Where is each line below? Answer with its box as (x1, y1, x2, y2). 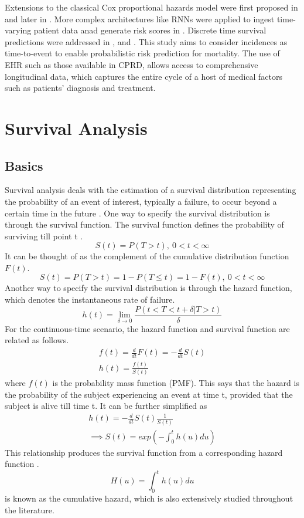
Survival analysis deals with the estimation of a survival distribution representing (5, 184, 296, 196)
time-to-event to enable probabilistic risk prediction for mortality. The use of (5, 47, 280, 59)
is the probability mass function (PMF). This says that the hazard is (52, 376, 299, 388)
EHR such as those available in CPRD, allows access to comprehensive (5, 58, 258, 70)
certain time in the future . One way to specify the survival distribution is (5, 206, 270, 219)
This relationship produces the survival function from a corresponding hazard (5, 446, 283, 458)
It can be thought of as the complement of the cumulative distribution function (5, 250, 289, 262)
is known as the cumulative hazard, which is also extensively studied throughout (5, 492, 293, 505)
